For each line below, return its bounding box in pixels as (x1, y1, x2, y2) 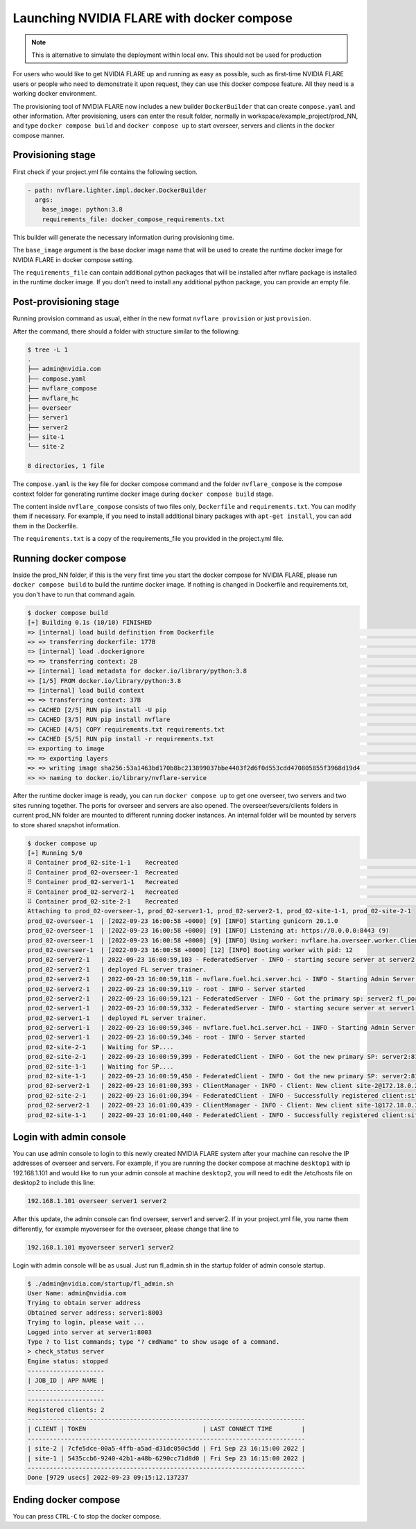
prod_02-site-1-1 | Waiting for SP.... (27, 1062, 174, 1071)
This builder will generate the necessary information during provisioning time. (12, 233, 235, 241)
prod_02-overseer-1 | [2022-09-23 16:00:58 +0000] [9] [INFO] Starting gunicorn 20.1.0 (27, 917, 339, 925)
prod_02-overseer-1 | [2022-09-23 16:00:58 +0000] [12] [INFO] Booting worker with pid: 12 (27, 946, 353, 953)
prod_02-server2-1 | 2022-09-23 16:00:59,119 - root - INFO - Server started (27, 985, 306, 993)
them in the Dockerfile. (12, 521, 78, 530)
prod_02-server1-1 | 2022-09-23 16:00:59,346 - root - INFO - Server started (27, 1033, 306, 1042)
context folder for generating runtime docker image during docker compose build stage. (12, 490, 274, 498)
